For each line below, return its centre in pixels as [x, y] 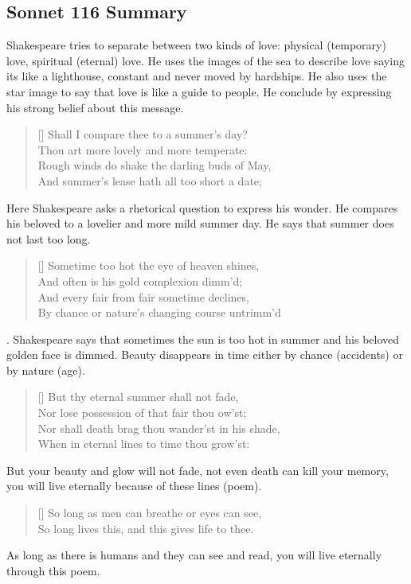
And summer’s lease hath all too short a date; [150, 180]
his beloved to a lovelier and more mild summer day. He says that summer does [200, 223]
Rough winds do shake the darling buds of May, [155, 165]
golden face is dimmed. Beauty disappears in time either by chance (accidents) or [205, 354]
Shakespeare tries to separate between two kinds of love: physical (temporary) [196, 45]
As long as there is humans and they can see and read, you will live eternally [194, 555]
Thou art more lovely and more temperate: [143, 149]
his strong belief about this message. [95, 107]
